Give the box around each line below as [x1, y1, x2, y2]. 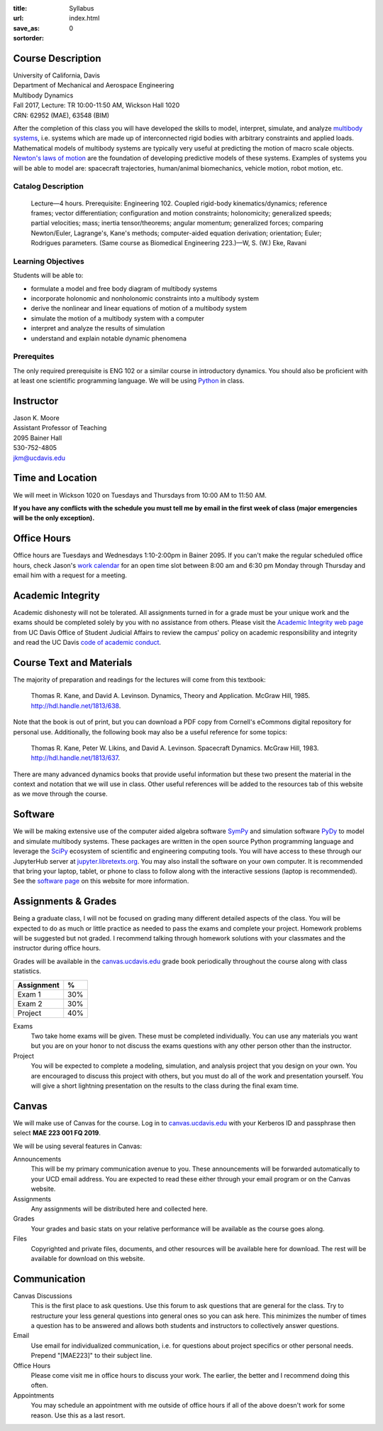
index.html [69, 14, 100, 23]
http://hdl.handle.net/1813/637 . [30, 754, 121, 762]
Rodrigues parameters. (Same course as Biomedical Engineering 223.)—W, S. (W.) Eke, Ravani [30, 239, 307, 247]
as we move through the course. [13, 790, 108, 798]
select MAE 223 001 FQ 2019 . [13, 1129, 101, 1137]
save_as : [13, 23, 40, 32]
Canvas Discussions [13, 1291, 72, 1300]
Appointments [13, 1390, 55, 1400]
